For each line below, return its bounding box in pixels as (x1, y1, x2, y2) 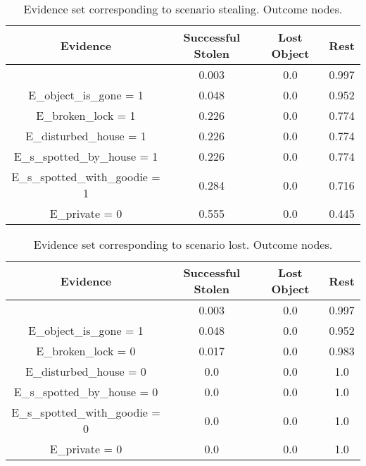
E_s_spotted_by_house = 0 (13, 384, 158, 400)
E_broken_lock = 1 (36, 107, 136, 123)
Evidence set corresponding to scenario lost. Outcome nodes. (33, 236, 333, 252)
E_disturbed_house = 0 (25, 363, 146, 379)
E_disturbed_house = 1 (25, 128, 146, 144)
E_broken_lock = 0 (36, 343, 136, 359)
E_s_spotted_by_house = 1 (13, 148, 158, 164)
